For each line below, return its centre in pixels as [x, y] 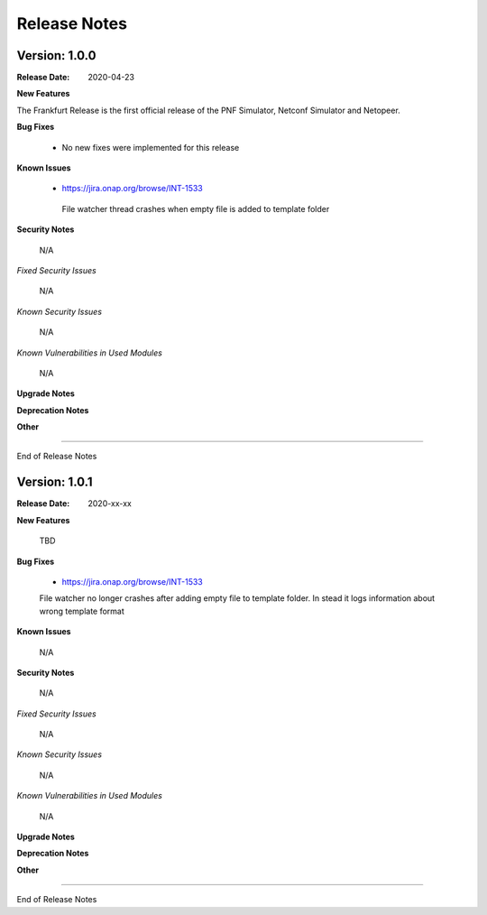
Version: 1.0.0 [56, 55]
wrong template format [82, 611]
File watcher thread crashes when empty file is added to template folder [196, 208]
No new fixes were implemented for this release [151, 147]
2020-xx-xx [110, 504]
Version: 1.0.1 [55, 482]
